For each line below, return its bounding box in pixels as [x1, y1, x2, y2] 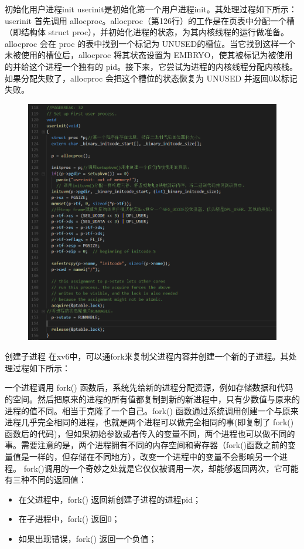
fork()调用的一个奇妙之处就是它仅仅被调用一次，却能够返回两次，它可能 [23, 462, 299, 474]
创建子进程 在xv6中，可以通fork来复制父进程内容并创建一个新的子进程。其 [5, 350, 289, 362]
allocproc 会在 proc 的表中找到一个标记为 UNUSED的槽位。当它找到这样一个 [5, 37, 296, 49]
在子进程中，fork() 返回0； [18, 513, 120, 525]
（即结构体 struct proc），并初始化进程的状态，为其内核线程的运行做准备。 [5, 26, 289, 38]
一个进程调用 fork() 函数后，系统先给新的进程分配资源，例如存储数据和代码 [5, 381, 293, 394]
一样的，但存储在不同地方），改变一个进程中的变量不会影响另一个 [29, 450, 279, 463]
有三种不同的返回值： [5, 473, 87, 486]
